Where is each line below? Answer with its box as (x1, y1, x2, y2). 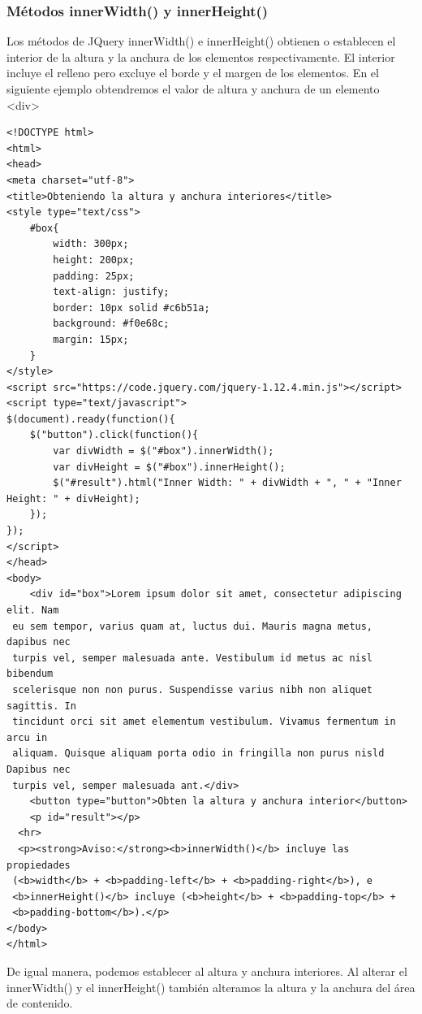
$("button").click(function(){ (29, 429, 199, 441)
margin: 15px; (53, 333, 129, 345)
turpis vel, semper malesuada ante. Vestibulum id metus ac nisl (12, 652, 373, 664)
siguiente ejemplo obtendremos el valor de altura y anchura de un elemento (6, 80, 380, 97)
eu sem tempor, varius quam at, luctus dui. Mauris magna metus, (12, 620, 373, 632)
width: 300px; (53, 238, 129, 250)
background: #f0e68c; (53, 318, 170, 330)
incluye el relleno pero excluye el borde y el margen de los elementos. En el (6, 64, 379, 81)
